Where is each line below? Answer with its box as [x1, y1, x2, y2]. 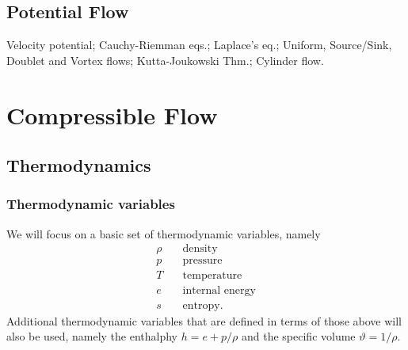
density [182, 243, 218, 255]
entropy [182, 299, 220, 311]
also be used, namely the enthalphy [6, 328, 177, 344]
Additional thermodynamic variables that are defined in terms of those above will [6, 312, 402, 329]
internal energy [182, 285, 256, 297]
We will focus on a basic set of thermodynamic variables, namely [6, 225, 321, 242]
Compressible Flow [6, 98, 218, 131]
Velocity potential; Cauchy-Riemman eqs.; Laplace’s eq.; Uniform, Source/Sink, [6, 36, 392, 53]
